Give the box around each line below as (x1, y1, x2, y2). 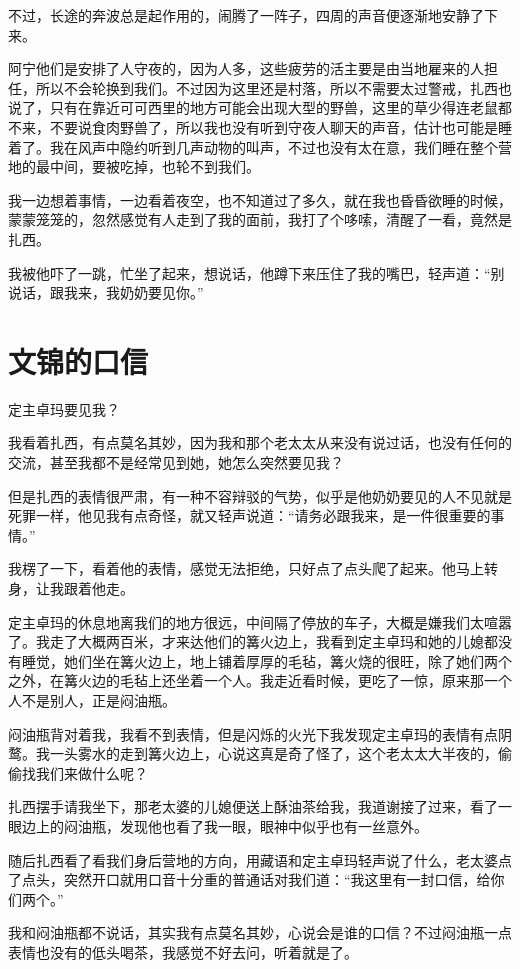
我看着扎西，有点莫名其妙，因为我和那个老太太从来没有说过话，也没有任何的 (8, 432, 512, 453)
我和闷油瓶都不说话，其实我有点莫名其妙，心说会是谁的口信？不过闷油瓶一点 (8, 922, 512, 943)
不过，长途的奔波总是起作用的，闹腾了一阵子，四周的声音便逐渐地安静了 (8, 5, 484, 25)
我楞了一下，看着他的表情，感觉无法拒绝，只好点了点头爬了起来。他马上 (8, 558, 484, 579)
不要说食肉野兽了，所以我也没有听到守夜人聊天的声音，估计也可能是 (49, 116, 498, 137)
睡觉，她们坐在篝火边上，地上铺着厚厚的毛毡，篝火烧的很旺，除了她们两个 (21, 650, 512, 671)
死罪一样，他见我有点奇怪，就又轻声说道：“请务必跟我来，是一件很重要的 (8, 505, 491, 526)
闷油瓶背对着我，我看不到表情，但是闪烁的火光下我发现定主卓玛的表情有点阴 (8, 723, 512, 744)
